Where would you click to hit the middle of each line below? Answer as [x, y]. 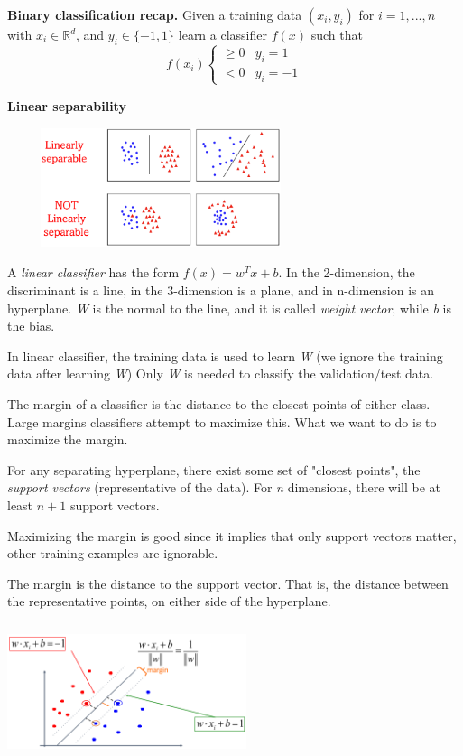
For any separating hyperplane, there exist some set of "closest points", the [214, 469]
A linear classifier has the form [93, 272]
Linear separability [67, 105]
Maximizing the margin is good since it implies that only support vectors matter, [232, 535]
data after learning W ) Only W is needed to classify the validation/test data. [221, 373]
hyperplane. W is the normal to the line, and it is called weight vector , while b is [229, 308]
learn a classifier [222, 34]
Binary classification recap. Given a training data [155, 14]
